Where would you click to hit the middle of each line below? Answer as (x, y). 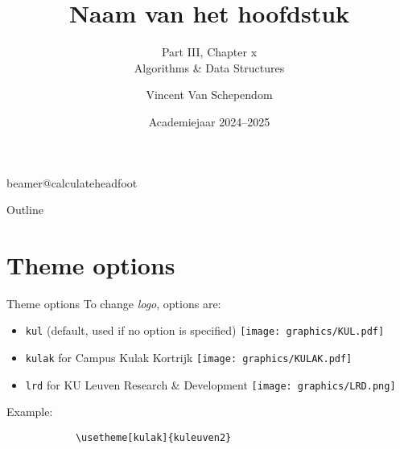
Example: (30, 412)
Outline (25, 210)
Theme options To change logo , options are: (114, 303)
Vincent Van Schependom (209, 95)
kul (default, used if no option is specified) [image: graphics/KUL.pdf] (205, 330)
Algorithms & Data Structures (209, 67)
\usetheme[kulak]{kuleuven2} (153, 437)
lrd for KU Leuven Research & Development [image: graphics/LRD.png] (210, 384)
